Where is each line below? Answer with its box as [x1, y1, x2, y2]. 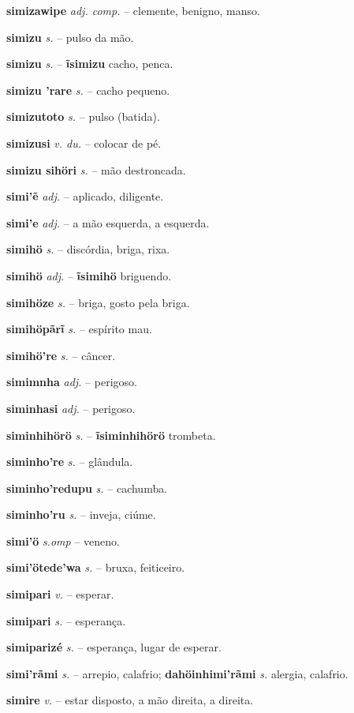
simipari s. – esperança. [6, 612, 126, 629]
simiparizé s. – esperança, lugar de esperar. [6, 639, 222, 655]
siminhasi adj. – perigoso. [6, 400, 136, 416]
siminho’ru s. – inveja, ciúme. [6, 506, 156, 523]
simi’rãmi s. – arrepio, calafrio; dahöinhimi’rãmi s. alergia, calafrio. [6, 665, 348, 681]
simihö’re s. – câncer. [6, 347, 116, 363]
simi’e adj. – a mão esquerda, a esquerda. [6, 214, 210, 231]
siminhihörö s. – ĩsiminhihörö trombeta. [6, 426, 216, 443]
